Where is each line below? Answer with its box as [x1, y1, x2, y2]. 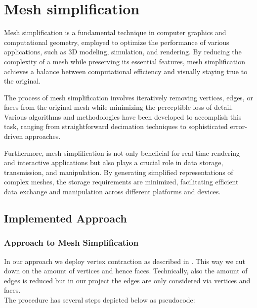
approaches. [25, 131, 61, 141]
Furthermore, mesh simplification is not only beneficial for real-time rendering [4, 147, 240, 158]
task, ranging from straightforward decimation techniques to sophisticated [4, 121, 228, 132]
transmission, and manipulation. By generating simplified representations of [4, 167, 233, 177]
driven [4, 131, 23, 141]
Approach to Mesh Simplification [4, 236, 139, 249]
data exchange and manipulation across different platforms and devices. [4, 186, 221, 197]
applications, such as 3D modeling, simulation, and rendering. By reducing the [4, 46, 242, 57]
